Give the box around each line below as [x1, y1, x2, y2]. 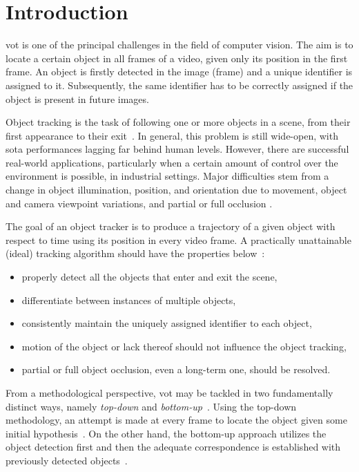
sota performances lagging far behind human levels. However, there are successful [6, 142, 349, 156]
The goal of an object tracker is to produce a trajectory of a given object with [6, 219, 336, 234]
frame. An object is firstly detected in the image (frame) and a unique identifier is [6, 64, 353, 79]
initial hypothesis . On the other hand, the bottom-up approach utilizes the [6, 426, 327, 440]
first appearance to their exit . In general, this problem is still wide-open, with [6, 128, 338, 142]
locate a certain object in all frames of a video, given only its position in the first [6, 50, 348, 65]
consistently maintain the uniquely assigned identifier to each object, [21, 316, 312, 330]
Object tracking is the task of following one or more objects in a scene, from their [6, 115, 351, 129]
